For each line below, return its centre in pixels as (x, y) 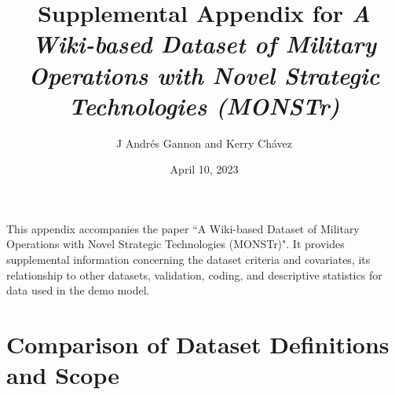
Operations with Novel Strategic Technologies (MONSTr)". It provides (176, 244)
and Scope (63, 375)
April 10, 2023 (204, 169)
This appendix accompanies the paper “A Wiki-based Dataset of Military (183, 228)
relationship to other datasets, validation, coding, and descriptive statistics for (194, 274)
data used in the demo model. (78, 290)
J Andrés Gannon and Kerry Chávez (204, 143)
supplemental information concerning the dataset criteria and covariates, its (188, 260)
